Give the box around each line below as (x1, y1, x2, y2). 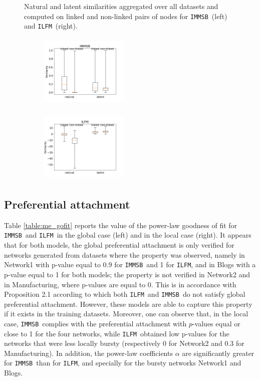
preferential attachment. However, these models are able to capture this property (4, 298, 252, 309)
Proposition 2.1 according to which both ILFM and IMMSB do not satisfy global (4, 289, 245, 299)
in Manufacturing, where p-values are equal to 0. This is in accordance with (4, 279, 236, 289)
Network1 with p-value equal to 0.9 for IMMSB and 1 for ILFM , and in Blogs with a (4, 259, 256, 270)
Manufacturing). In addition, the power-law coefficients (4, 347, 173, 358)
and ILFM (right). (24, 21, 78, 31)
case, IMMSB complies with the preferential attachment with (4, 318, 187, 328)
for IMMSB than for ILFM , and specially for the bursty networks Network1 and (4, 357, 241, 368)
